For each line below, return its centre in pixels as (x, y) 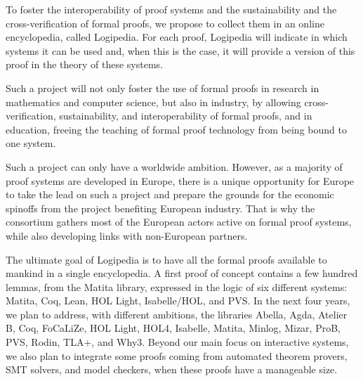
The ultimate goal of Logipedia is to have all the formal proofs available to (166, 259)
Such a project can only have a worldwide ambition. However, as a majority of (174, 166)
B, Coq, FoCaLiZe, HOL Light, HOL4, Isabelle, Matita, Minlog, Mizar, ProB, (173, 328)
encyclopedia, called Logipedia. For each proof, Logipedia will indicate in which (177, 37)
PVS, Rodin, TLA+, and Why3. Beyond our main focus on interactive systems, (177, 342)
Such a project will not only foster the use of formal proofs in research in (163, 88)
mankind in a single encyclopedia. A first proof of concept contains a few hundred (182, 273)
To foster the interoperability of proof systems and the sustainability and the (171, 9)
